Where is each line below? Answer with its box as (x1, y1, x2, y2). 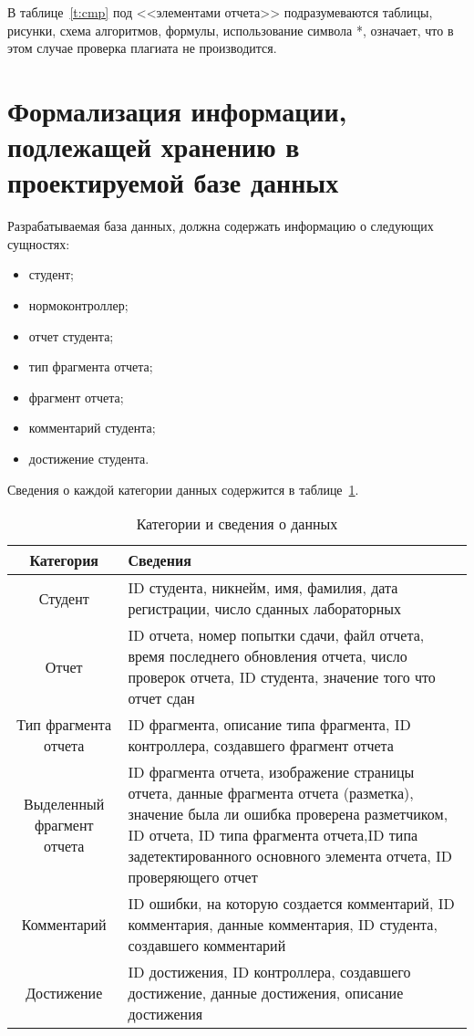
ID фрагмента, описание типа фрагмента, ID (128, 714, 411, 736)
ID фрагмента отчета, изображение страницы (128, 761, 415, 783)
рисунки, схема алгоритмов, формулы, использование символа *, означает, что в (7, 20, 454, 39)
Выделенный (24, 792, 105, 814)
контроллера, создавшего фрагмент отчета (128, 735, 394, 757)
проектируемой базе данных (7, 163, 339, 201)
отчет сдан (128, 687, 195, 709)
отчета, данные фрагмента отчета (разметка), (128, 782, 414, 804)
